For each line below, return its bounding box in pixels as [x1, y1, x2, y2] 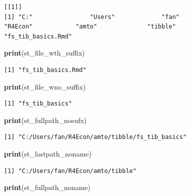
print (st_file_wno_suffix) [4, 81, 86, 91]
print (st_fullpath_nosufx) [4, 114, 87, 125]
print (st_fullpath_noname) [4, 182, 90, 192]
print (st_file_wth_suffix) [4, 47, 85, 58]
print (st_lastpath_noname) [4, 148, 91, 158]
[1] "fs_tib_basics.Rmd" [4, 66, 86, 73]
